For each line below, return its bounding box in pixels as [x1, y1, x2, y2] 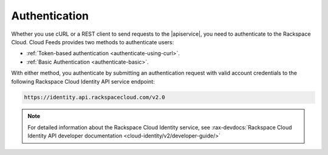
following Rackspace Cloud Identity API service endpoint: [11, 77, 155, 85]
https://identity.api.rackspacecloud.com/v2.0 [24, 94, 165, 101]
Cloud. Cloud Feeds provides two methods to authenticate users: [11, 38, 174, 45]
